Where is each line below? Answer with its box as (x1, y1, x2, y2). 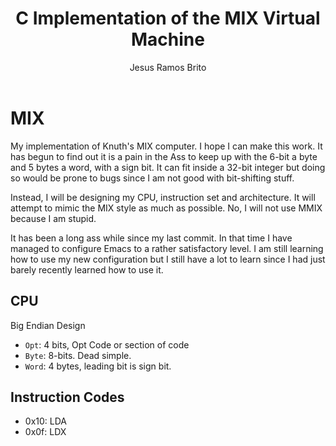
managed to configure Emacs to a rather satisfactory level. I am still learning (10, 242, 324, 254)
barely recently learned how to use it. (10, 263, 164, 276)
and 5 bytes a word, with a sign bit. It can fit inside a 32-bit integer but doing (10, 161, 326, 173)
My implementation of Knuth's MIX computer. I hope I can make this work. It (10, 140, 323, 152)
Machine (131, 28, 205, 51)
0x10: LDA (24, 415, 67, 427)
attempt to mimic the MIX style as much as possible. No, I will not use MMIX (10, 202, 323, 214)
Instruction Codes (10, 388, 125, 406)
